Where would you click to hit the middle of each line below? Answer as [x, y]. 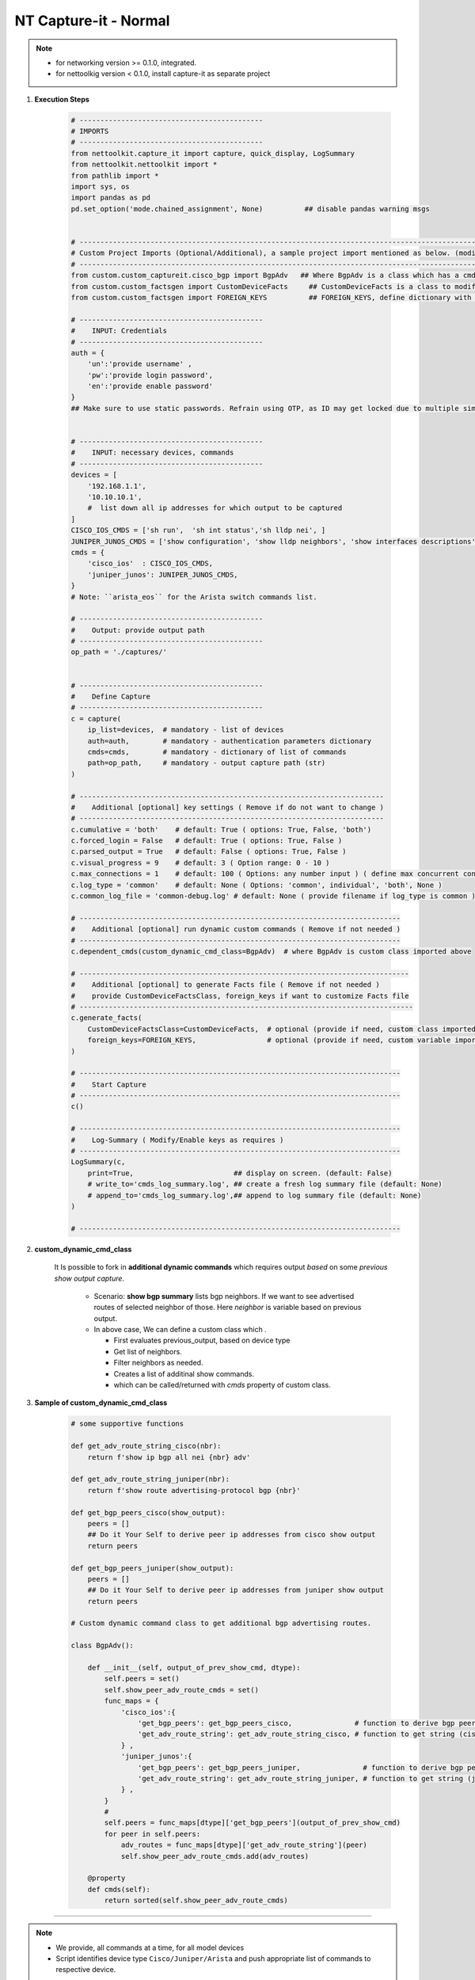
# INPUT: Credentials [119, 331]
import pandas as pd [110, 198]
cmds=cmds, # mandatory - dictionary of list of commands [217, 752]
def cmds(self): [119, 1889]
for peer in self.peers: [152, 1834]
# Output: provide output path [138, 630]
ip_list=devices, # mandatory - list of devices [186, 730]
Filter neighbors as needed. [158, 1363]
